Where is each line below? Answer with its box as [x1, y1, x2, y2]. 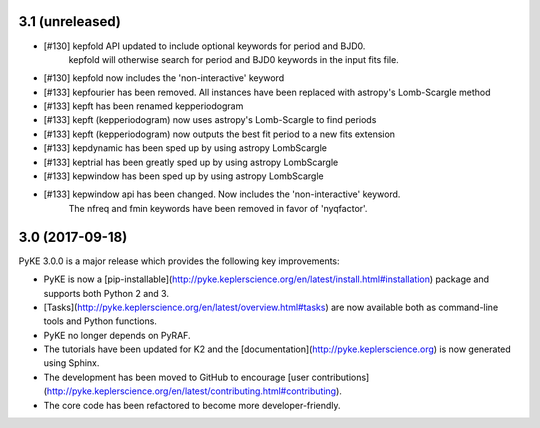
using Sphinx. [43, 357, 100, 369]
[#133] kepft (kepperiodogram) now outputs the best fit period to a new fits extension [43, 128, 395, 140]
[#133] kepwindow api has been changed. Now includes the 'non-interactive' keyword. [43, 188, 401, 200]
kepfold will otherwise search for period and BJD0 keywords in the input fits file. [68, 53, 399, 65]
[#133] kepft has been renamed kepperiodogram [43, 100, 244, 112]
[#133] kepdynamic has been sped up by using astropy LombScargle [43, 142, 327, 154]
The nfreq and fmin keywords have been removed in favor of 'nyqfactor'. [68, 202, 368, 214]
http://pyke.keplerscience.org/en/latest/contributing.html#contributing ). [46, 385, 342, 397]
